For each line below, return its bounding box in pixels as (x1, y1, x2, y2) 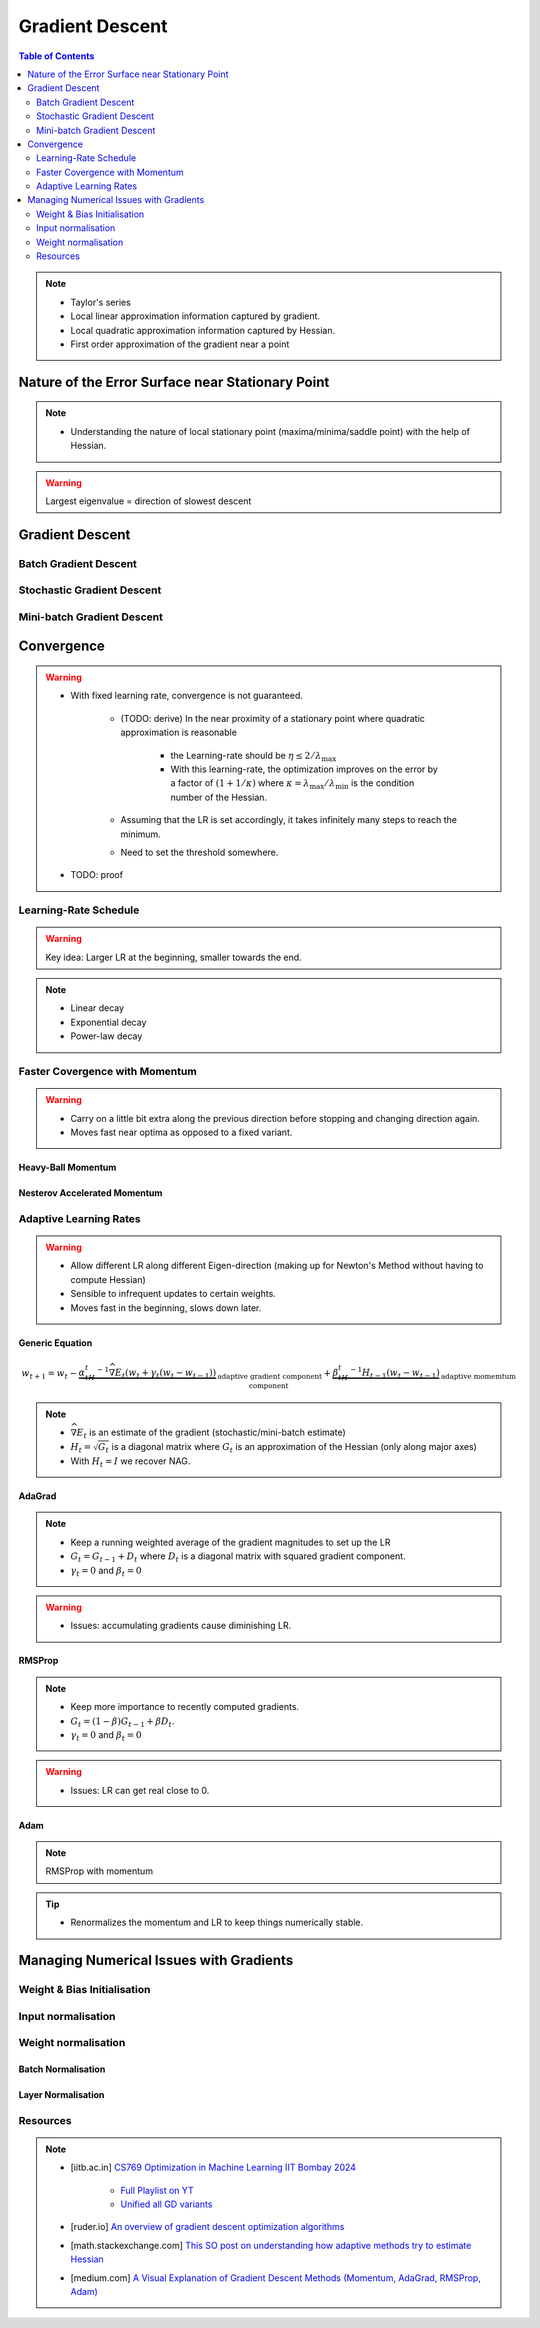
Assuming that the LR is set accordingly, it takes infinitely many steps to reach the (120, 814, 457, 826)
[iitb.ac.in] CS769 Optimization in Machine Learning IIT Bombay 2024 (70, 2161, 357, 2174)
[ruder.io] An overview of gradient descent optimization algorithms (70, 2221, 345, 2233)
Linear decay (70, 1002, 125, 1014)
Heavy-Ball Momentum (18, 1161, 117, 1173)
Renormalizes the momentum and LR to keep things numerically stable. (70, 1916, 364, 1929)
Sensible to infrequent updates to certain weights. (70, 1288, 277, 1300)
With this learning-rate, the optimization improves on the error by (170, 763, 439, 775)
